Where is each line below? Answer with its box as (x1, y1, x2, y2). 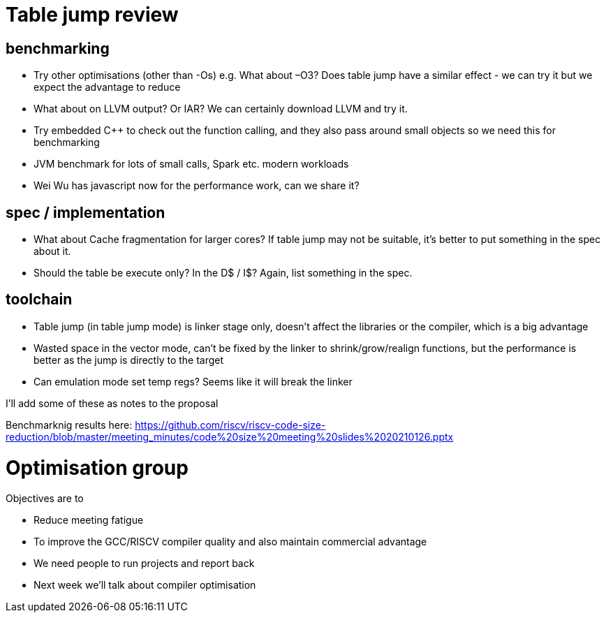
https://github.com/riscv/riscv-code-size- (135, 418, 326, 431)
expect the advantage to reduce (34, 81, 181, 94)
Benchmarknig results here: (6, 418, 133, 431)
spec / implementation (6, 203, 165, 221)
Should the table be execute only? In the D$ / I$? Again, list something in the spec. (34, 267, 413, 279)
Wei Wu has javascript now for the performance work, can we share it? (34, 179, 360, 192)
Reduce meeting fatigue (34, 514, 144, 527)
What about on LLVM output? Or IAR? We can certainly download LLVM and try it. (34, 103, 408, 115)
